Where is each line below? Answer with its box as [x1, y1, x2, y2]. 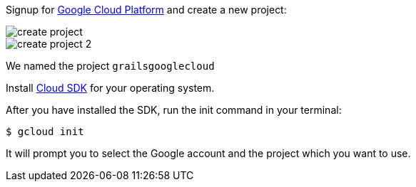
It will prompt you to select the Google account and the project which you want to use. [6, 147, 411, 159]
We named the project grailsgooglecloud [6, 60, 215, 72]
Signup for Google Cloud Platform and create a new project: [6, 4, 287, 16]
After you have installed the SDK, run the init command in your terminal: [6, 104, 342, 116]
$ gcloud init [6, 126, 84, 137]
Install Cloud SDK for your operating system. [6, 82, 215, 94]
